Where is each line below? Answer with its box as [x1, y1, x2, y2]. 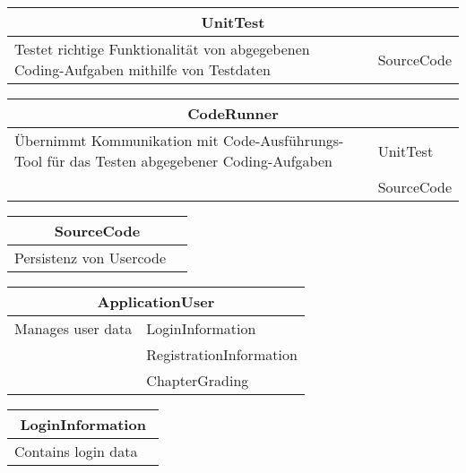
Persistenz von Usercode [14, 247, 166, 268]
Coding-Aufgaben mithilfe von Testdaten [14, 59, 271, 80]
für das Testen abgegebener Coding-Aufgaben [47, 150, 332, 171]
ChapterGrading [146, 370, 249, 391]
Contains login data [14, 441, 138, 461]
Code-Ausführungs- [222, 130, 344, 150]
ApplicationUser [97, 291, 215, 312]
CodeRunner [187, 103, 279, 124]
